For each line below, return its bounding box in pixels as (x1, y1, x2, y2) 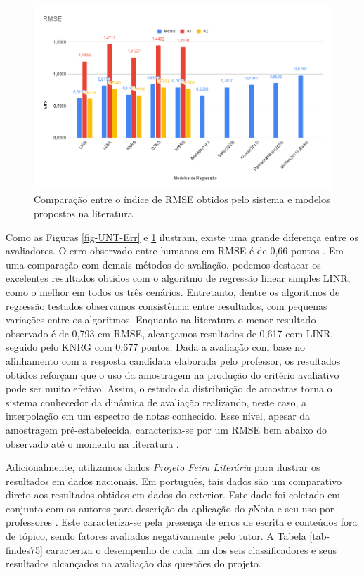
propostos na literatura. (34, 206, 136, 220)
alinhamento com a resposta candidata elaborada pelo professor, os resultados (6, 353, 341, 368)
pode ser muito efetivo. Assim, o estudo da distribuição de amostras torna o (6, 381, 332, 396)
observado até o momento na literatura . (6, 436, 179, 451)
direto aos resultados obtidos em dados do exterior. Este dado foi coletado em (6, 487, 341, 502)
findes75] (6, 542, 43, 557)
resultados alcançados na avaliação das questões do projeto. (6, 556, 261, 571)
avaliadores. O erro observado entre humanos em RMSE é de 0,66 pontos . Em (6, 243, 344, 258)
